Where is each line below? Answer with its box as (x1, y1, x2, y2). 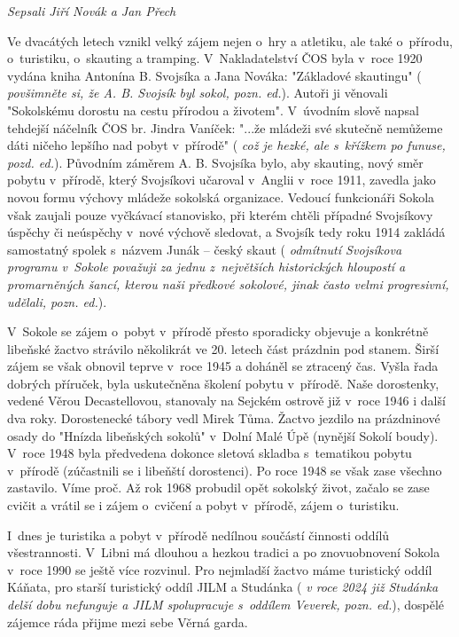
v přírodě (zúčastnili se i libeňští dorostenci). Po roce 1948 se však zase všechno (7, 460, 442, 479)
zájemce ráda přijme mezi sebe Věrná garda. (7, 612, 248, 631)
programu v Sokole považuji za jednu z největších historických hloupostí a (7, 257, 406, 276)
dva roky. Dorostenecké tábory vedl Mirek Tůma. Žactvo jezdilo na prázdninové (7, 409, 440, 428)
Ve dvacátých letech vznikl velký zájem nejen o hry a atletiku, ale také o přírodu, (7, 31, 453, 50)
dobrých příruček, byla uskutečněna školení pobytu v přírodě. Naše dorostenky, (7, 374, 440, 392)
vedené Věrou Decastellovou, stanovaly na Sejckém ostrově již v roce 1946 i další (7, 391, 446, 410)
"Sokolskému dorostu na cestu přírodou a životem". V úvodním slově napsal (7, 100, 419, 119)
